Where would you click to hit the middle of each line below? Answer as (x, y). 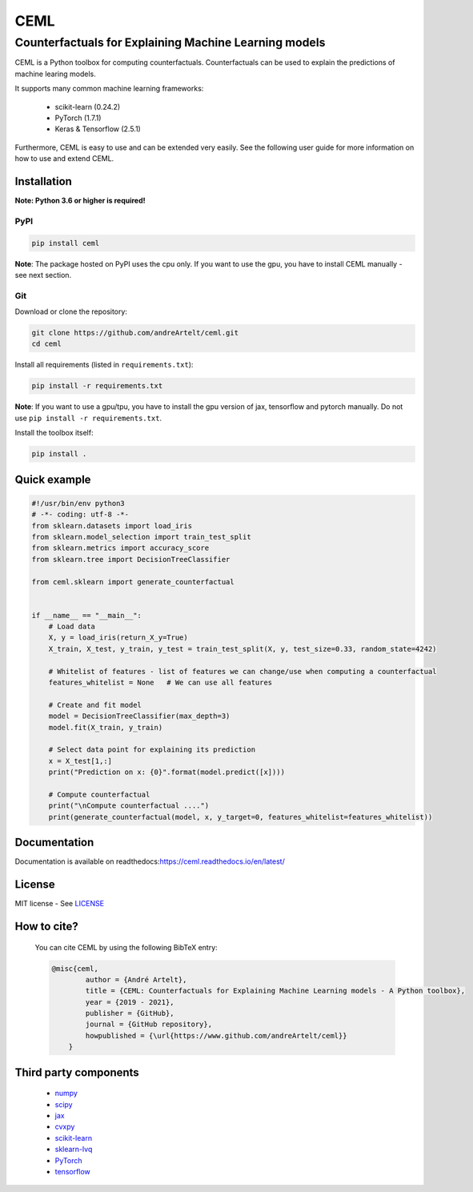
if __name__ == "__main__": (86, 615)
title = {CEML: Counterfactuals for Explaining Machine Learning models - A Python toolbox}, (275, 991)
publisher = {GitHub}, (130, 1013)
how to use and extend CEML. (64, 159)
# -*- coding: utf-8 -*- (80, 515)
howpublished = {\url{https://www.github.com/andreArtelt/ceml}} (216, 1035)
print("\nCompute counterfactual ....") (129, 806)
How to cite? (47, 926)
